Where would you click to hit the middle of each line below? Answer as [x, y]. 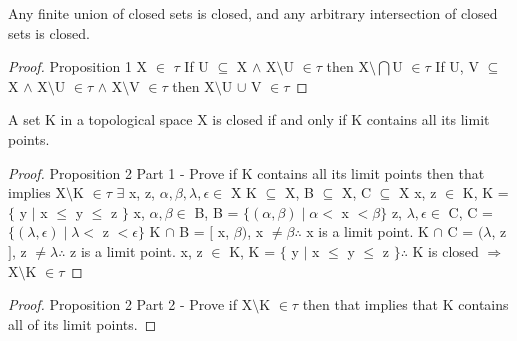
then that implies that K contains [405, 304]
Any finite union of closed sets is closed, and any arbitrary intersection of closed [253, 13]
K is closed [445, 250]
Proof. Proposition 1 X [78, 66]
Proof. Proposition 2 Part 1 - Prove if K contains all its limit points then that [246, 172]
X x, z [418, 192]
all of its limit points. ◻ [82, 323]
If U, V [457, 66]
